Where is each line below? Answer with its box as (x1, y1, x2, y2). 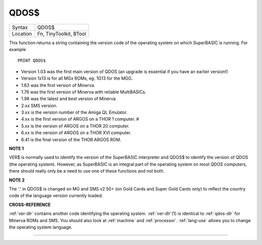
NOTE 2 (9, 177, 25, 183)
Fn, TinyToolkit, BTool (37, 30, 86, 37)
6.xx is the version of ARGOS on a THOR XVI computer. (21, 130, 131, 136)
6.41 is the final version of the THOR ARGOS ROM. (21, 137, 121, 142)
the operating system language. (9, 224, 73, 230)
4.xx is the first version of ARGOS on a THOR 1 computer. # (21, 116, 139, 122)
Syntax (12, 24, 28, 31)
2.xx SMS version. (21, 103, 58, 108)
